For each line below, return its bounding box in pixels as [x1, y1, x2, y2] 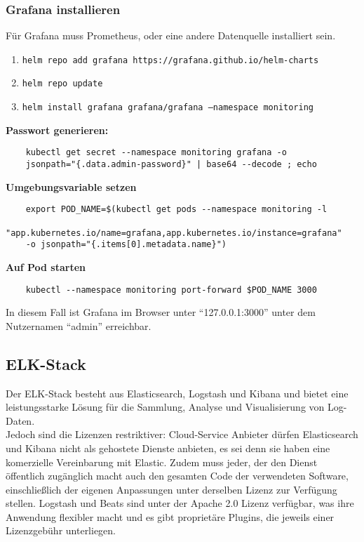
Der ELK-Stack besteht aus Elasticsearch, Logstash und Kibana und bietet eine [6, 385, 349, 400]
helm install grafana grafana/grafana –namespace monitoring [22, 103, 314, 113]
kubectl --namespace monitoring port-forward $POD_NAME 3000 [25, 284, 317, 295]
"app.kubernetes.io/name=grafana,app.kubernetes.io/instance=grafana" [6, 227, 342, 238]
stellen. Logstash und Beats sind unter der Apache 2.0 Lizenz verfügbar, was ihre [6, 496, 354, 510]
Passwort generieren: [6, 122, 109, 137]
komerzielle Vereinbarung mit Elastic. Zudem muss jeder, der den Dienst [6, 454, 318, 469]
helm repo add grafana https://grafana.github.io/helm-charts [22, 55, 319, 65]
